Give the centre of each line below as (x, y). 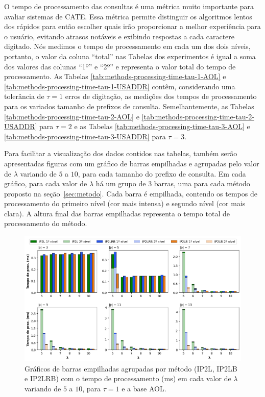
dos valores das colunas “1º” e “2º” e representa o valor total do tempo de (120, 66)
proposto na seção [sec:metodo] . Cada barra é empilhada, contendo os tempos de (131, 193)
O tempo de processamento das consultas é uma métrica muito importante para (129, 6)
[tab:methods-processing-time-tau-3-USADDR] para (85, 136)
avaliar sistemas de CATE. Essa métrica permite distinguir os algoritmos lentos (128, 16)
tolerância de (24, 96)
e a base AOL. (144, 388)
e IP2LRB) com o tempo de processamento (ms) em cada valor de (128, 378)
